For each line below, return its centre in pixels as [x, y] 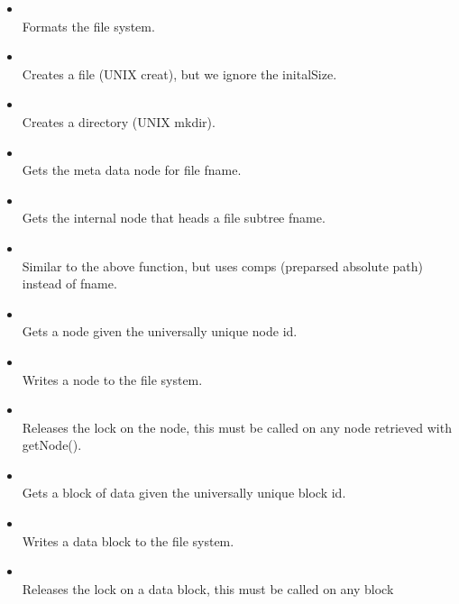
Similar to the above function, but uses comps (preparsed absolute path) [223, 265]
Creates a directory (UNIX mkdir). [119, 121]
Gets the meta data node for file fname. [132, 170]
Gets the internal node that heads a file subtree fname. [174, 218]
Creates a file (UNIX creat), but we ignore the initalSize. [179, 73]
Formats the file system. [88, 26]
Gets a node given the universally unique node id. [160, 331]
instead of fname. [69, 284]
